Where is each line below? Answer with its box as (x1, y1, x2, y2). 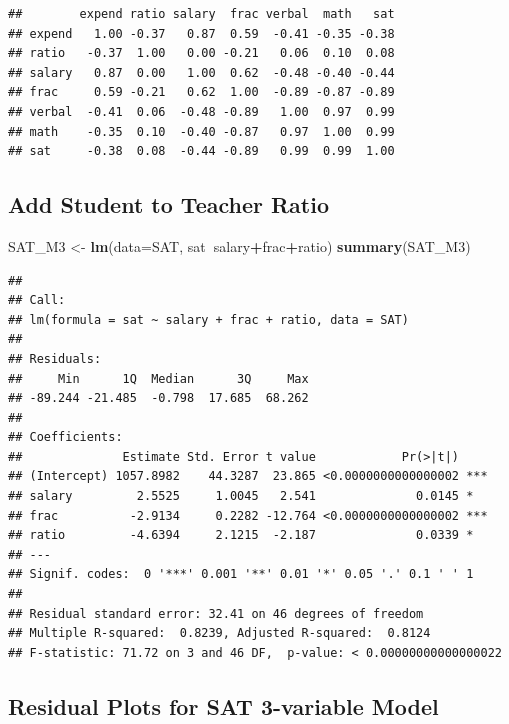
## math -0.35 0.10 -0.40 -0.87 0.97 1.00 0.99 (8, 124, 395, 139)
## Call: (8, 293, 66, 308)
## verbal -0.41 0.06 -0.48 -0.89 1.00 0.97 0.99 (8, 104, 395, 119)
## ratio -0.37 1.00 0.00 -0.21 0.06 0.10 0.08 (8, 46, 395, 61)
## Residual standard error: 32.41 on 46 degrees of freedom (8, 606, 424, 621)
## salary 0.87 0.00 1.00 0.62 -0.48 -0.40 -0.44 (8, 65, 395, 80)
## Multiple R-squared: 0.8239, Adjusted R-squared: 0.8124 (8, 626, 431, 641)
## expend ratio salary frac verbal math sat (8, 7, 395, 21)
